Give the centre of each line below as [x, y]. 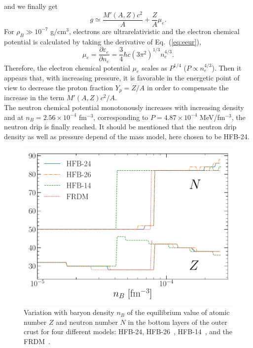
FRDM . [37, 341]
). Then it [227, 67]
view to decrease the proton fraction [59, 88]
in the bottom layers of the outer [178, 322]
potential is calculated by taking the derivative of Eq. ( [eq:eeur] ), [103, 41]
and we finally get [31, 6]
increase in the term [34, 97]
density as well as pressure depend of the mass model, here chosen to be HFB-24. [127, 136]
